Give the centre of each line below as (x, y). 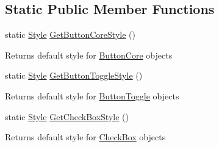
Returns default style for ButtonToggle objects (92, 95)
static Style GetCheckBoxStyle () (67, 116)
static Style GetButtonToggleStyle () (74, 75)
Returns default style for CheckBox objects (85, 137)
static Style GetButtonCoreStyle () (70, 34)
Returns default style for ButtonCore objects (89, 55)
